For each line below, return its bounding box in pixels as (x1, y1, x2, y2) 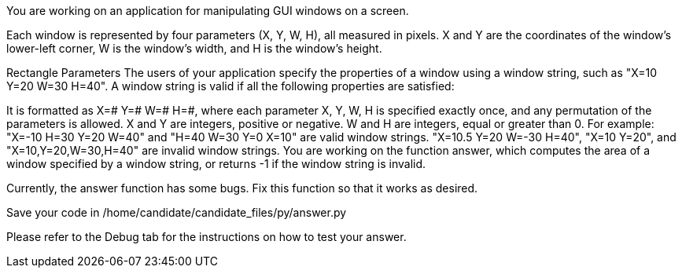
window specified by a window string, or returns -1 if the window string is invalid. (6, 157, 426, 170)
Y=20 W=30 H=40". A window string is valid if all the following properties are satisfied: (6, 79, 455, 93)
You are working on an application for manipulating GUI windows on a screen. (6, 4, 409, 17)
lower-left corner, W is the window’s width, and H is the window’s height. (6, 42, 382, 55)
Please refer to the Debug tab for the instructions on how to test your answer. (6, 230, 407, 243)
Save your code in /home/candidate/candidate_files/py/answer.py (6, 206, 347, 219)
